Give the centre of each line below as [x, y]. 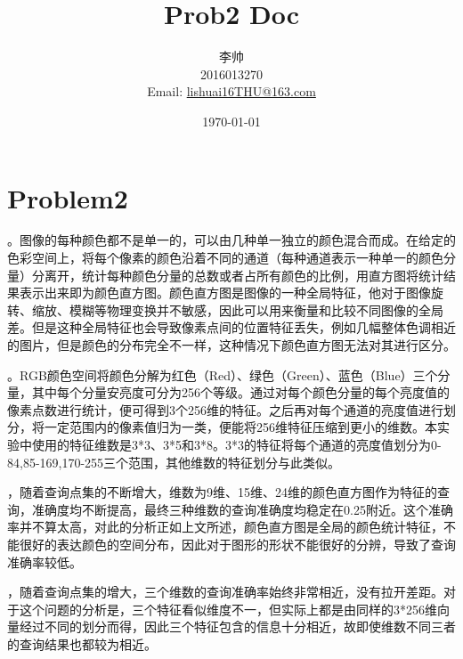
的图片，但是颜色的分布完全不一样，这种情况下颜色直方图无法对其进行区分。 [231, 345]
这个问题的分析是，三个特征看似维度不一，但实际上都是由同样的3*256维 [228, 609]
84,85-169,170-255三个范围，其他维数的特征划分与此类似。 [174, 462]
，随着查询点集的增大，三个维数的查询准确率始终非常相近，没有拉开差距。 [225, 592]
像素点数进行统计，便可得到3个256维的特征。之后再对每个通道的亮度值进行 [225, 409]
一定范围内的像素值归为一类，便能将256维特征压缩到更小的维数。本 [240, 427]
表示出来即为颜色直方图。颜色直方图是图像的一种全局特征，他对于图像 [225, 293]
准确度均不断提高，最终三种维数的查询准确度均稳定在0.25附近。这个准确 [242, 509]
